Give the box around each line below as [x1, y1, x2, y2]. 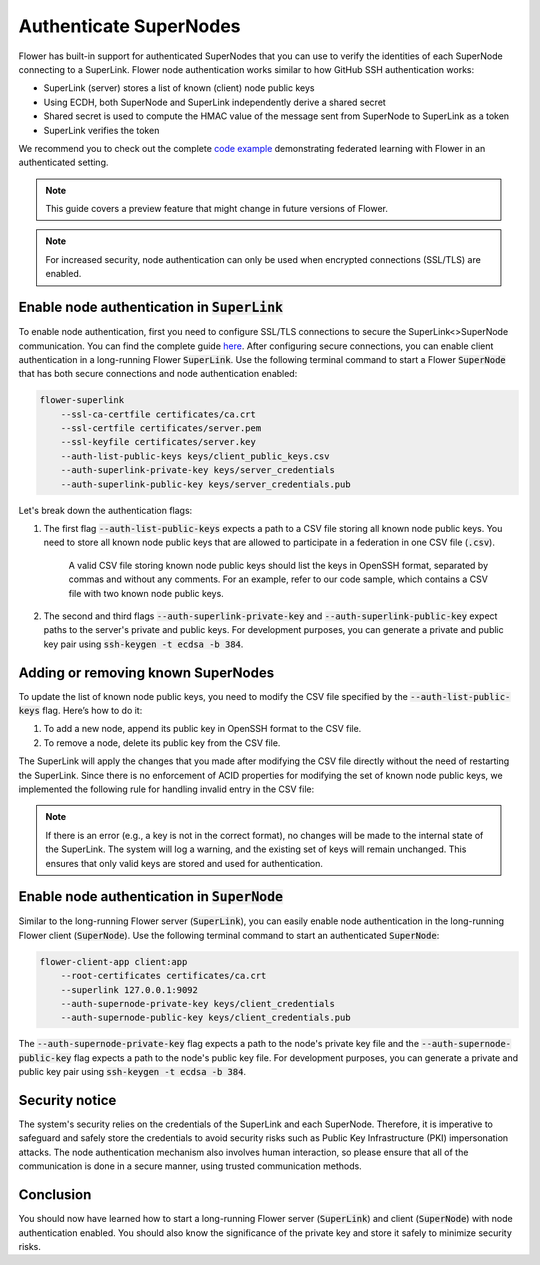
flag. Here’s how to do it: [41, 705, 143, 717]
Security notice [18, 1091, 117, 1109]
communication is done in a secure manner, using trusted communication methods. [18, 1160, 362, 1172]
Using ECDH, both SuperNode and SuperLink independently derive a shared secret [43, 96, 387, 108]
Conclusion [18, 1186, 92, 1204]
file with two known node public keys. [68, 587, 224, 599]
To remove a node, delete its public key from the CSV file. [43, 736, 281, 749]
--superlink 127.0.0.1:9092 [60, 984, 199, 995]
